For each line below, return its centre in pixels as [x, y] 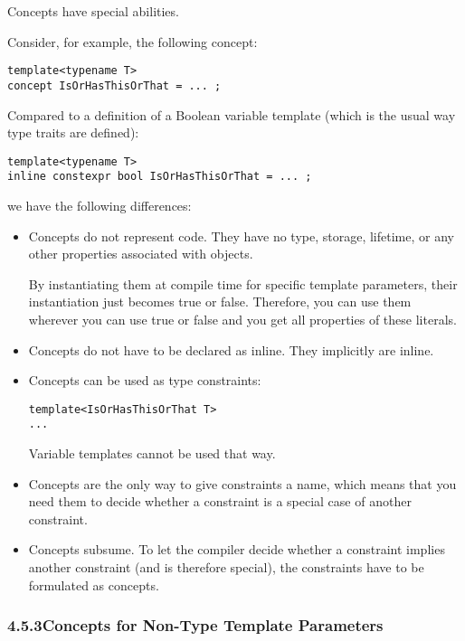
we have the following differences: [100, 205]
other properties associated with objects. [141, 254]
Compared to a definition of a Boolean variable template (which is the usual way [232, 114]
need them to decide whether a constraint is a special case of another [220, 501]
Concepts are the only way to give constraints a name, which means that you [242, 483]
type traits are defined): [73, 132]
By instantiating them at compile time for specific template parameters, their [243, 283]
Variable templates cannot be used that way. [152, 453]
